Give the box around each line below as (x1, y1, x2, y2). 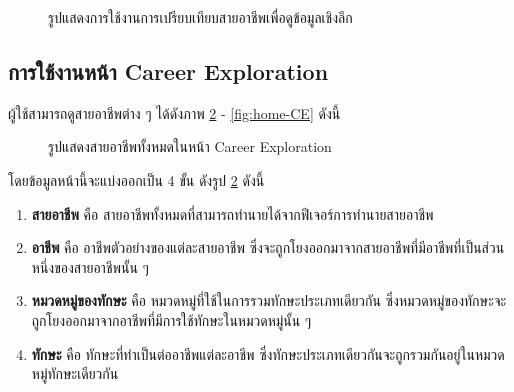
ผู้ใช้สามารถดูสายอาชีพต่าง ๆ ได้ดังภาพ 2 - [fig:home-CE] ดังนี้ (8, 102, 341, 123)
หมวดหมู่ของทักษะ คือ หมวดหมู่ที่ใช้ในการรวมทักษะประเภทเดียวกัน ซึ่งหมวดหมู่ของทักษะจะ (31, 290, 507, 311)
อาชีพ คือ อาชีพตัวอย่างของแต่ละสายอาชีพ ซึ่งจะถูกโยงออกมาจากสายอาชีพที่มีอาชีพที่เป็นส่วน (31, 237, 505, 258)
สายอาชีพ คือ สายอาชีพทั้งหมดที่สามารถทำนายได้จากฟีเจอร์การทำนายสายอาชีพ (31, 203, 434, 224)
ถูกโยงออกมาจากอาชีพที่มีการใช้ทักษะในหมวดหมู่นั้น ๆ (31, 309, 312, 330)
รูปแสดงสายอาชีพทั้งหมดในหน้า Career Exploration (48, 136, 332, 157)
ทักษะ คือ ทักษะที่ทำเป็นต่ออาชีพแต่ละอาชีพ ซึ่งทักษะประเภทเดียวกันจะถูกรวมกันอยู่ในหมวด (31, 343, 505, 364)
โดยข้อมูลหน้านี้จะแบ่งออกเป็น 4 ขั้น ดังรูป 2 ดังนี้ (8, 169, 265, 190)
